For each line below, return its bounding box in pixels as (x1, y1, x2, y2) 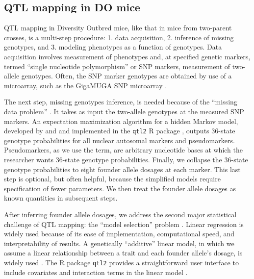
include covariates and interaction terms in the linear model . (4, 267, 188, 277)
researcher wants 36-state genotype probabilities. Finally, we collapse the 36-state (4, 154, 248, 164)
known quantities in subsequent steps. (4, 193, 118, 203)
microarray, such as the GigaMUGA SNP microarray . (4, 80, 167, 90)
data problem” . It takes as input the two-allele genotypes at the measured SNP (4, 106, 244, 116)
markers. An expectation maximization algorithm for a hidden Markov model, (4, 116, 238, 126)
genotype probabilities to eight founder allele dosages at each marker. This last (4, 164, 241, 174)
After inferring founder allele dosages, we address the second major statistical (4, 209, 237, 219)
